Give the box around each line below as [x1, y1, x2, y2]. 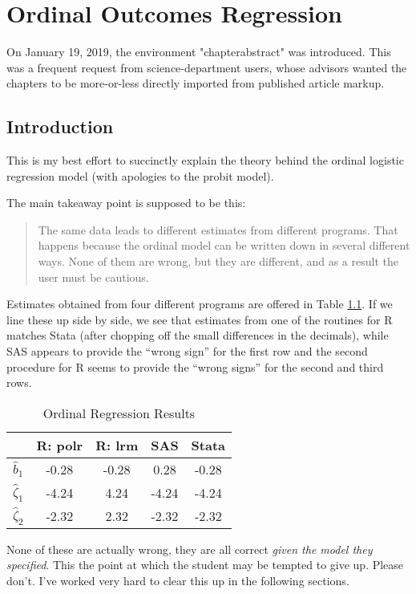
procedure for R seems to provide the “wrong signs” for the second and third [6, 358, 384, 375]
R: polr [36, 435, 83, 454]
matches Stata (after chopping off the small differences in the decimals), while [6, 327, 389, 344]
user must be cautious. [38, 268, 149, 285]
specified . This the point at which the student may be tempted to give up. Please [6, 556, 404, 573]
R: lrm [95, 435, 139, 454]
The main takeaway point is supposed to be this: [6, 194, 246, 211]
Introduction [6, 114, 114, 139]
